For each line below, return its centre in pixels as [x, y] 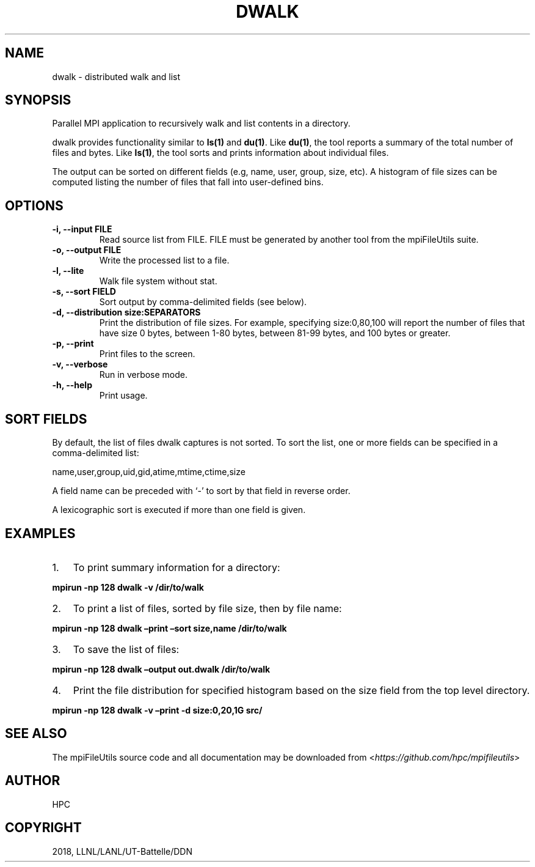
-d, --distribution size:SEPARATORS [126, 312]
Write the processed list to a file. [164, 260]
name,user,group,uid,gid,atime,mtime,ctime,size [149, 472]
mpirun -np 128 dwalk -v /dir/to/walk [128, 587]
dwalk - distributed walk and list [116, 76]
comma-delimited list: [96, 453]
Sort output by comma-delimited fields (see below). [203, 302]
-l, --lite [68, 271]
